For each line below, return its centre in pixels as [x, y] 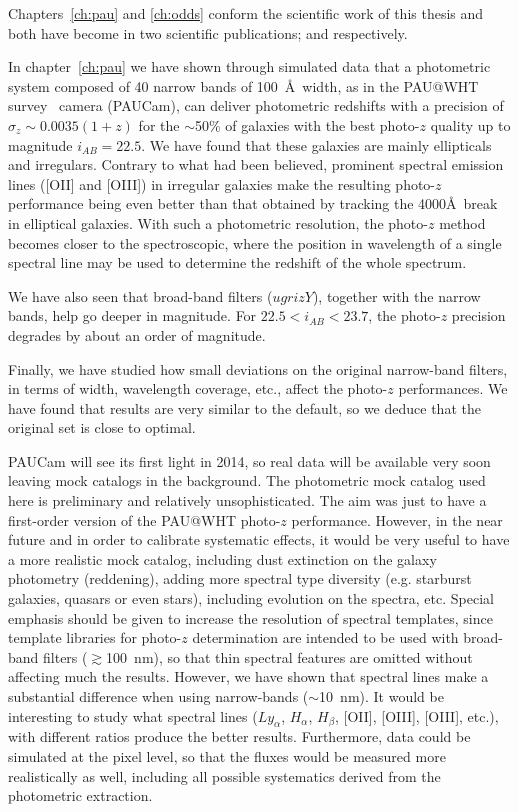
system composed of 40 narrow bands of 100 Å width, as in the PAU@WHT [243, 85]
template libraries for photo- [95, 637]
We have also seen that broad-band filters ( [140, 295]
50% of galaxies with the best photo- [307, 124]
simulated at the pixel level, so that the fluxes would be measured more [227, 755]
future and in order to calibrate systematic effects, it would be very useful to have [259, 539]
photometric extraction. [80, 795]
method [462, 222]
